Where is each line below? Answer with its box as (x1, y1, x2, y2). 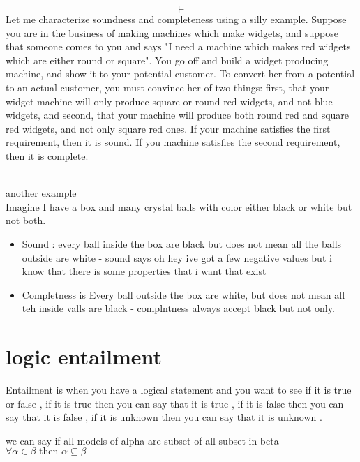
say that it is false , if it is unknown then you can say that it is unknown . (6, 410, 322, 424)
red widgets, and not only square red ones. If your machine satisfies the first (6, 121, 331, 135)
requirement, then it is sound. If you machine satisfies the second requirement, (6, 135, 340, 149)
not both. (6, 213, 46, 228)
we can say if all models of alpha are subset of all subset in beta (6, 433, 279, 447)
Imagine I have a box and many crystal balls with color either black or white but (6, 199, 352, 214)
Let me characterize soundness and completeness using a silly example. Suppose (6, 12, 347, 26)
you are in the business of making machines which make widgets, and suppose (6, 25, 338, 40)
